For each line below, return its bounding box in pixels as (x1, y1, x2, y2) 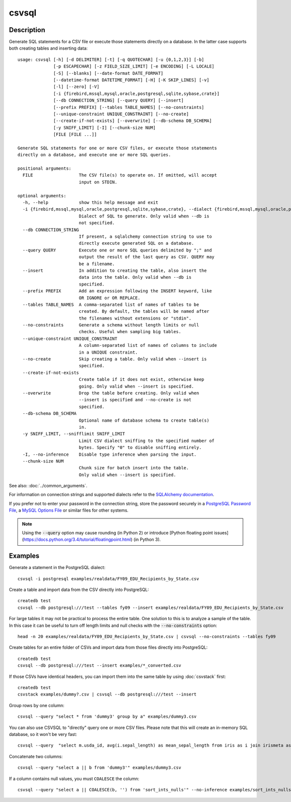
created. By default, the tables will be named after (79, 309, 210, 314)
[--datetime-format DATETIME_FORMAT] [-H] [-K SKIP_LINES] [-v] (53, 77, 210, 83)
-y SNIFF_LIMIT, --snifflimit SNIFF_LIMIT (22, 431, 126, 437)
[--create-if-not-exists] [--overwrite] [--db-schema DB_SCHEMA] (53, 118, 212, 124)
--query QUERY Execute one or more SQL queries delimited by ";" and (22, 247, 212, 253)
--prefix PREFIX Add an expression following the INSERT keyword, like (22, 288, 212, 294)
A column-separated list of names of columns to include (79, 343, 217, 348)
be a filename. (79, 261, 115, 267)
